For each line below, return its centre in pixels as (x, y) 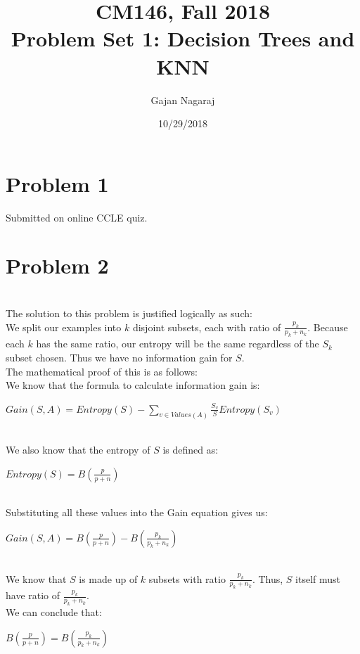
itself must (318, 578)
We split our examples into (64, 327)
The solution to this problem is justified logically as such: (129, 313)
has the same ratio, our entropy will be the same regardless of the (178, 344)
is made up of (108, 578)
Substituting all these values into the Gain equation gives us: (137, 512)
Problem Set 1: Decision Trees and (183, 38)
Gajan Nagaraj (183, 100)
